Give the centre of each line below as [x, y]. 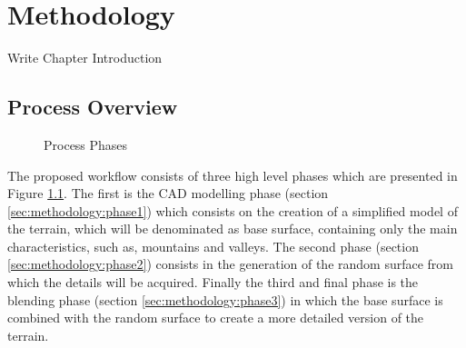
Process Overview [93, 107]
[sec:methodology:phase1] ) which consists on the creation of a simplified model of [233, 210]
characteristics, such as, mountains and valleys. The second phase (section [213, 246]
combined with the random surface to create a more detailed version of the [216, 318]
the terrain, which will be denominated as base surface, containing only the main [233, 229]
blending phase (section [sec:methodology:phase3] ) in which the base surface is [225, 299]
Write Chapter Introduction [85, 58]
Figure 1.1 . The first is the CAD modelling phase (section [168, 193]
